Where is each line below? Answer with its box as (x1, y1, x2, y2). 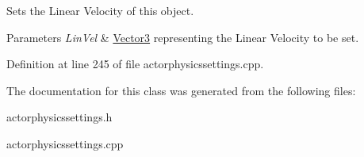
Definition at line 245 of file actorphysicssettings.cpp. (6, 56, 264, 72)
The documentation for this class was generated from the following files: (6, 82, 356, 98)
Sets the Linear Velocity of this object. (6, 2, 194, 18)
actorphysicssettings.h (6, 109, 113, 125)
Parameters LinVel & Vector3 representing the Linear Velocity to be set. (6, 29, 359, 45)
